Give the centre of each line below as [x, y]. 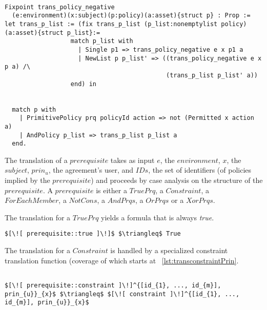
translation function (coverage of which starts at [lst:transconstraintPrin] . [122, 260]
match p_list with [102, 41]
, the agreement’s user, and [91, 170]
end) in [83, 84]
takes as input [132, 160]
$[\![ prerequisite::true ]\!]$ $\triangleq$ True [93, 234]
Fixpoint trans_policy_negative [60, 7]
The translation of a [36, 160]
